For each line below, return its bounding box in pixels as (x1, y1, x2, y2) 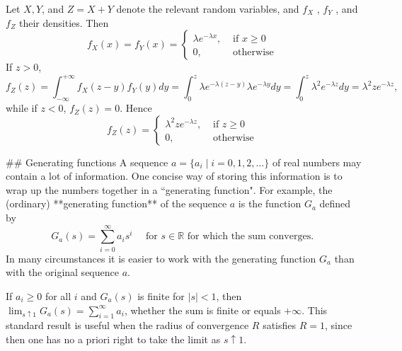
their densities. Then (19, 15, 109, 30)
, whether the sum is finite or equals (124, 302, 281, 317)
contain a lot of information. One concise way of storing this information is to (6, 168, 343, 183)
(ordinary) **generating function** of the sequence (6, 196, 227, 211)
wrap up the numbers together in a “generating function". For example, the (6, 182, 333, 197)
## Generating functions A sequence (6, 154, 168, 169)
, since (324, 318, 352, 333)
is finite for (137, 288, 185, 303)
